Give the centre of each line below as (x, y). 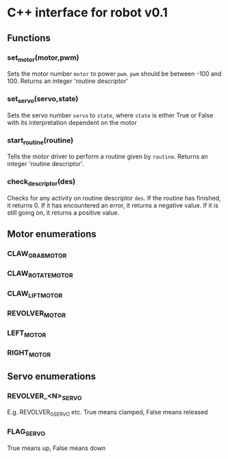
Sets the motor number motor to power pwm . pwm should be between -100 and (114, 74)
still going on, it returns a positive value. (63, 212)
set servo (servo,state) (43, 99)
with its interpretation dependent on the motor (72, 122)
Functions (29, 38)
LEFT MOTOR (27, 333)
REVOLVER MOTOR (37, 314)
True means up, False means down (56, 448)
